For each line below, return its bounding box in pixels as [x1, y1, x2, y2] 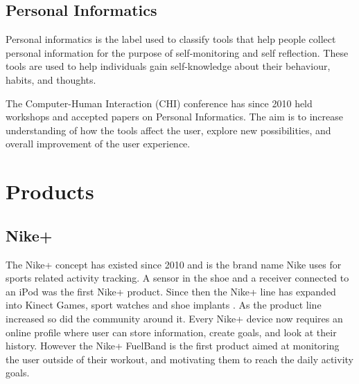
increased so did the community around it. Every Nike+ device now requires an [6, 311, 343, 325]
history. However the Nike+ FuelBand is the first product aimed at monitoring [6, 338, 340, 353]
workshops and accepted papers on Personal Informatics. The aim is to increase [6, 109, 344, 124]
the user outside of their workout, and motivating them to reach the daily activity [6, 351, 353, 366]
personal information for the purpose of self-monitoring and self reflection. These [6, 45, 349, 60]
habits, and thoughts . [6, 72, 96, 86]
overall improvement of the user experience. [6, 136, 191, 151]
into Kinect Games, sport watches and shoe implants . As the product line [6, 298, 322, 312]
